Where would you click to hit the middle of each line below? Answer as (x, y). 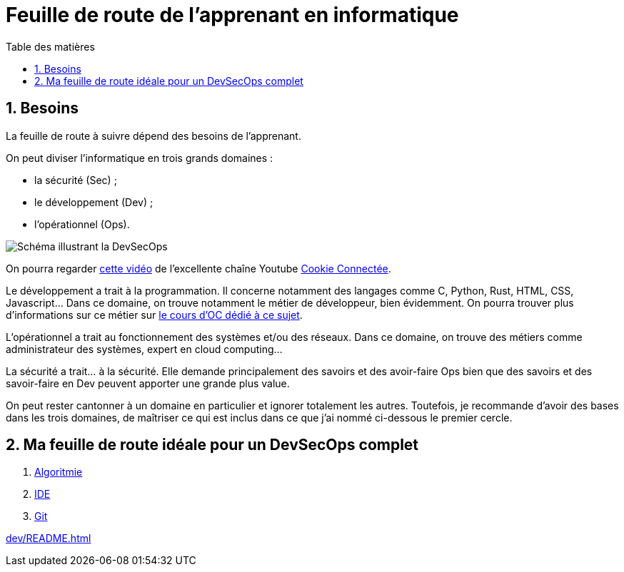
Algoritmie (59, 472)
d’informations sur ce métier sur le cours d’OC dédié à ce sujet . (154, 315)
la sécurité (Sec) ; (76, 180)
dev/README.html (49, 538)
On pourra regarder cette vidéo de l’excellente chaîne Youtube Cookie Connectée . (198, 268)
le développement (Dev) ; (94, 202)
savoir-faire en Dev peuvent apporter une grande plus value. (148, 383)
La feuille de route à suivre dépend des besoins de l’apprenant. (154, 136)
